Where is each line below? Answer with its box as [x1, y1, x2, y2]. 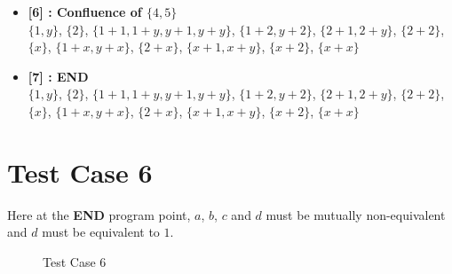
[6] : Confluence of [28, 3, 142, 20]
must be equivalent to [42, 223, 160, 241]
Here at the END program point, [7, 205, 191, 223]
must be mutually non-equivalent [266, 205, 446, 223]
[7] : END [28, 67, 89, 85]
